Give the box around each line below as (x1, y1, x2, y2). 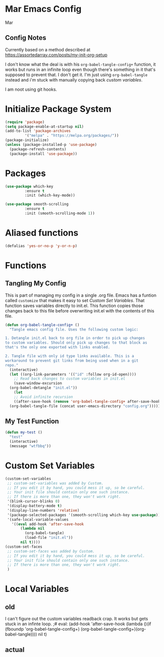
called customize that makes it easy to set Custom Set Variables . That (5, 297, 145, 303)
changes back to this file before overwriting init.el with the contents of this (5, 308, 155, 313)
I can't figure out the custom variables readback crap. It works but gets (5, 616, 148, 622)
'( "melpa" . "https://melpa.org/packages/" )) (24, 133, 119, 138)
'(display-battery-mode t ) (7, 504, 62, 509)
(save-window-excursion (14, 381, 62, 386)
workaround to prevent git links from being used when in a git (5, 358, 139, 363)
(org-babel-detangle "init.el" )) (9, 386, 78, 390)
